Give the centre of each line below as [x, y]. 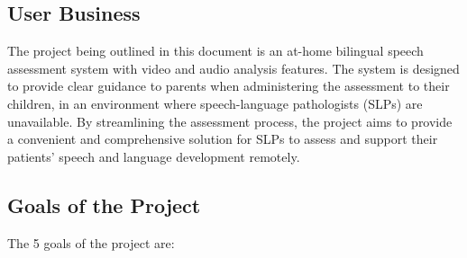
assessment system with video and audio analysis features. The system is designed [233, 68]
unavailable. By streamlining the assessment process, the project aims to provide [230, 121]
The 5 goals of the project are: [91, 242]
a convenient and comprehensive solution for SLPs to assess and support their [223, 139]
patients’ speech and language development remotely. [154, 156]
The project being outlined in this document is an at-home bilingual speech [215, 51]
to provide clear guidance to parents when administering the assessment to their [229, 86]
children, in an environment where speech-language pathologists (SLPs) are [215, 103]
